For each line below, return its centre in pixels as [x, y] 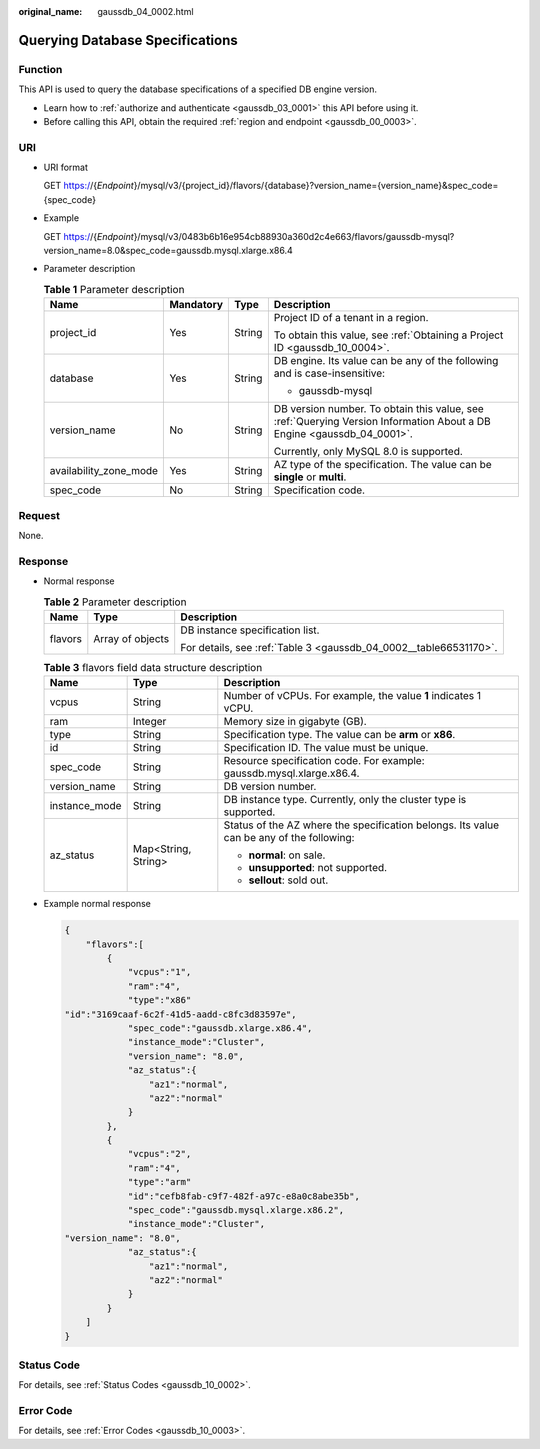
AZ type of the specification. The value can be [382, 465]
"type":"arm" [159, 1182]
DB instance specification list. [250, 630]
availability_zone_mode [104, 471]
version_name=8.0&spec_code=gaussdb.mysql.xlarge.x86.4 [168, 251]
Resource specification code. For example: [324, 761]
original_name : [50, 11]
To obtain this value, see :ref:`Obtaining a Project [388, 335]
